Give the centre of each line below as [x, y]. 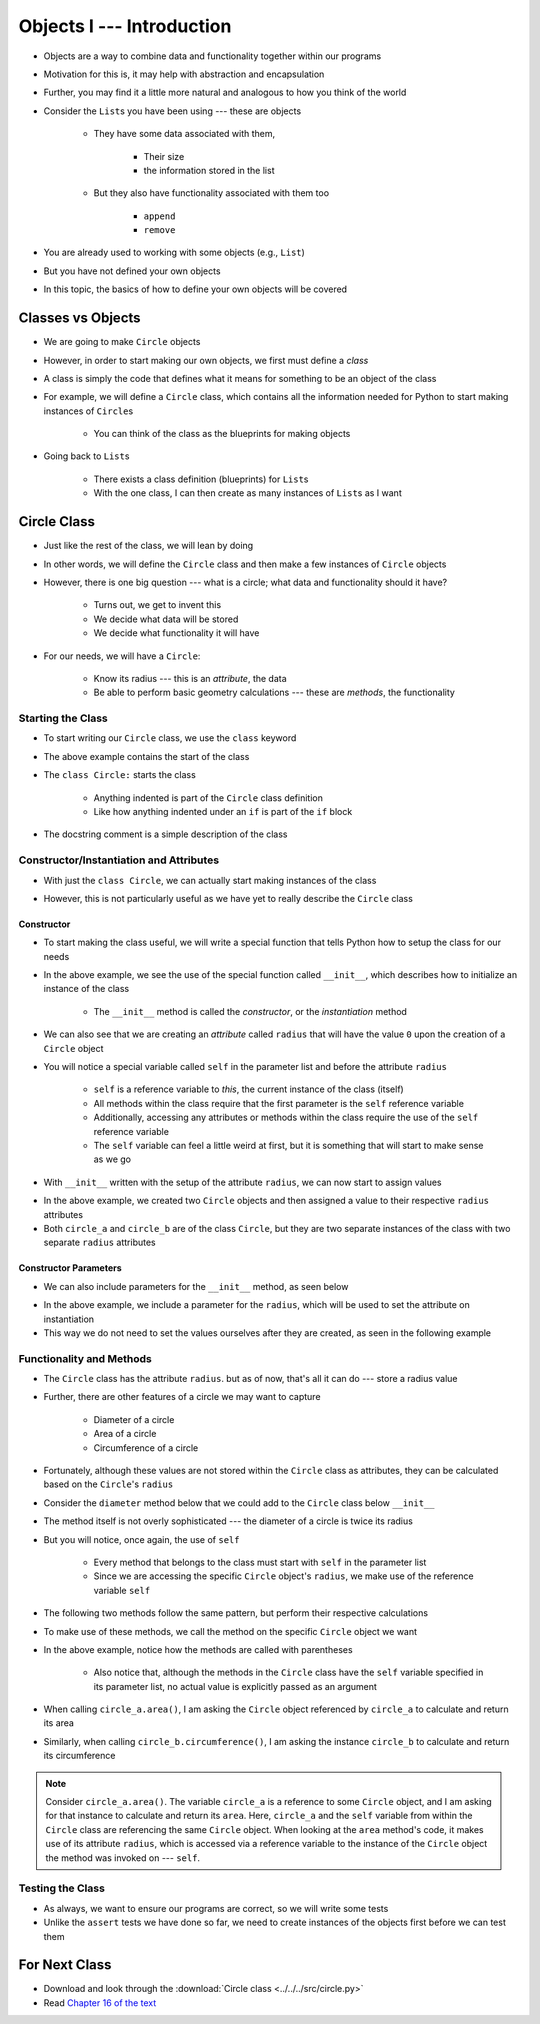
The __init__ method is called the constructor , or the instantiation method [250, 1011]
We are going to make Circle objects [122, 342]
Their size [164, 156]
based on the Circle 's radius [108, 1484]
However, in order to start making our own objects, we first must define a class [206, 360]
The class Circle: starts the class [120, 775]
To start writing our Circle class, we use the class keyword [170, 738]
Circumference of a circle [146, 1447]
